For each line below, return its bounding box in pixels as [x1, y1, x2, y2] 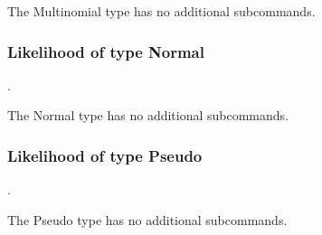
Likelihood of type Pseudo [7, 144, 203, 166]
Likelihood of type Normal [7, 40, 204, 62]
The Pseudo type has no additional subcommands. [7, 210, 288, 229]
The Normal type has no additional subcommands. [7, 106, 289, 125]
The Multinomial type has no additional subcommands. [7, 2, 316, 20]
